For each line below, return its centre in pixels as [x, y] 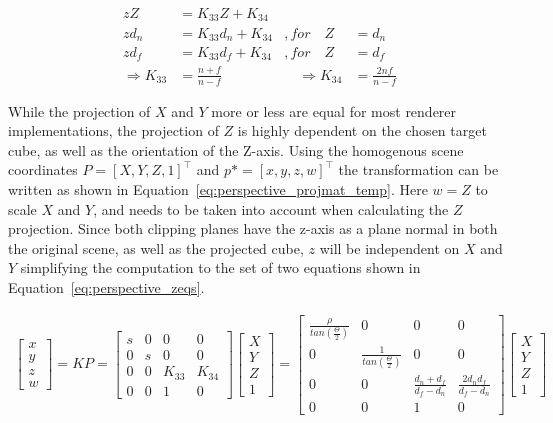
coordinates [43, 169]
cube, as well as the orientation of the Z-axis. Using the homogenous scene [236, 149]
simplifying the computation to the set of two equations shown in [220, 267]
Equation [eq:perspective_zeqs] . [106, 286]
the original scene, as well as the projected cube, [156, 247]
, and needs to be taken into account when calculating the [271, 208]
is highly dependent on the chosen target [362, 130]
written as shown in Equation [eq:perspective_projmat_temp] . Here [218, 189]
